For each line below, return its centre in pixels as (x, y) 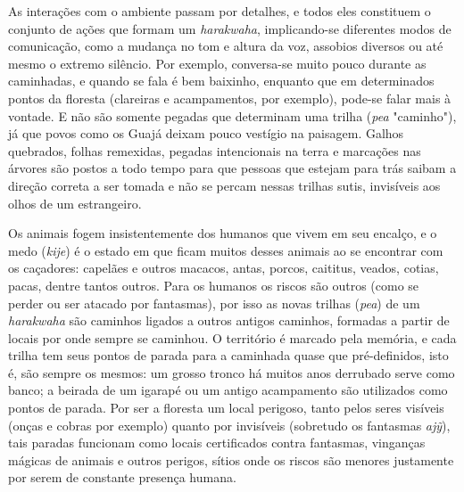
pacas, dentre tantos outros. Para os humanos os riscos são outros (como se (214, 285)
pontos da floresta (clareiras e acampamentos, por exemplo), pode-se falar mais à (230, 98)
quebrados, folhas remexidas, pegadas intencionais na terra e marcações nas (215, 150)
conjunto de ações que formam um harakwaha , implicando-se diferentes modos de (230, 28)
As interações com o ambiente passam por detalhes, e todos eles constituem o (220, 11)
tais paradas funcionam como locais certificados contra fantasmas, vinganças (217, 443)
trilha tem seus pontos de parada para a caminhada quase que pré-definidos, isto (228, 355)
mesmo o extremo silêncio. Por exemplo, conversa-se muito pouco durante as (217, 63)
